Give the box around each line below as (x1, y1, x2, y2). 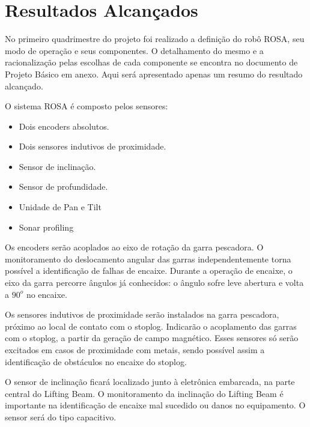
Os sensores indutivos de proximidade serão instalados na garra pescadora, (5, 308, 279, 321)
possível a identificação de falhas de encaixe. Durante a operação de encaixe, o (5, 264, 293, 277)
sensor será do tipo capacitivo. (5, 410, 117, 423)
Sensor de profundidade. (19, 180, 108, 193)
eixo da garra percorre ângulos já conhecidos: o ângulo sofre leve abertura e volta (5, 276, 304, 289)
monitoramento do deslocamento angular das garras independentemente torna (5, 252, 291, 265)
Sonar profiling (19, 220, 74, 233)
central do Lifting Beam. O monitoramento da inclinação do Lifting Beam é (5, 387, 284, 399)
